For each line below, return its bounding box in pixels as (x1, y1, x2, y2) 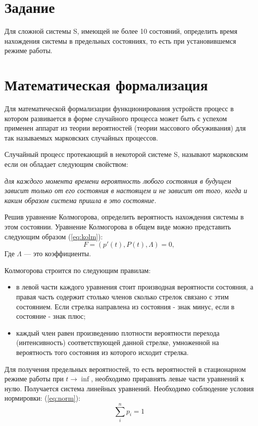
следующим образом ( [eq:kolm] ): (4, 231, 103, 241)
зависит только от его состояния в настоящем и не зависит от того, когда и (4, 185, 247, 196)
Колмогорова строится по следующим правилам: (4, 265, 151, 275)
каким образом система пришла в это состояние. (4, 195, 156, 205)
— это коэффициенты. (24, 248, 91, 259)
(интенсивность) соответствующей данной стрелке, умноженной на (16, 337, 219, 348)
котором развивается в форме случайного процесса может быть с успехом (4, 113, 227, 123)
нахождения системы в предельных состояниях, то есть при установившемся (4, 35, 236, 46)
